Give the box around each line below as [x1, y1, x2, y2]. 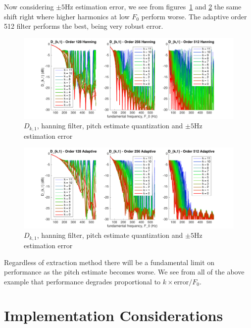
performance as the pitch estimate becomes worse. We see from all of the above [4, 267, 245, 277]
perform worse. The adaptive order [141, 11, 247, 21]
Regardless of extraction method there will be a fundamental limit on [4, 257, 215, 267]
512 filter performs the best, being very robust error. [4, 21, 163, 31]
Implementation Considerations [4, 305, 223, 326]
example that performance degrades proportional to [4, 276, 161, 286]
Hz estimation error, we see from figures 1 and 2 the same [65, 1, 242, 11]
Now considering [4, 1, 54, 11]
